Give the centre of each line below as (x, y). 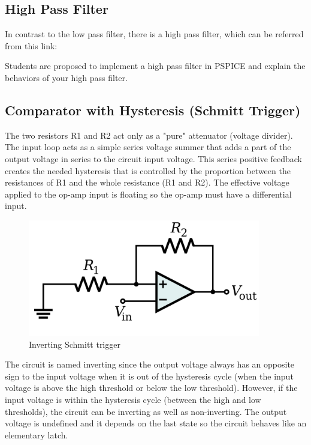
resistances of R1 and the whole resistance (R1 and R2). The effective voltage (147, 182)
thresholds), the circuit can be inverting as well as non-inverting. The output (146, 411)
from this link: (31, 45)
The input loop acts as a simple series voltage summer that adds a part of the (148, 147)
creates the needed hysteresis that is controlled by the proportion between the (148, 170)
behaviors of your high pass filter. (66, 77)
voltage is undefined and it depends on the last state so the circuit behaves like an (156, 423)
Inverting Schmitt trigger (75, 344)
